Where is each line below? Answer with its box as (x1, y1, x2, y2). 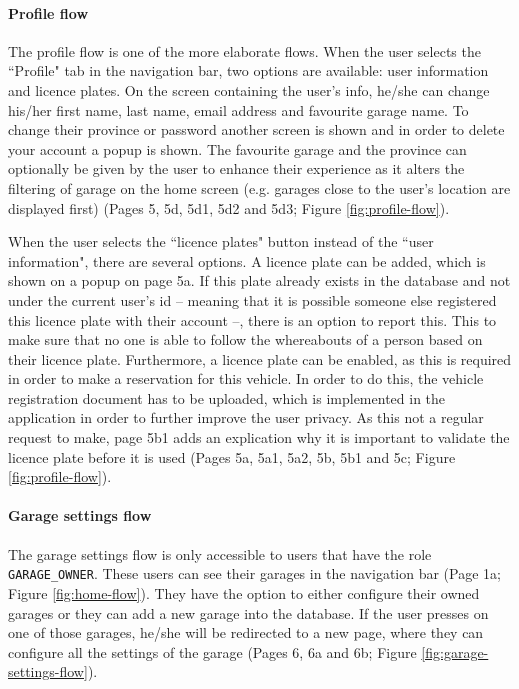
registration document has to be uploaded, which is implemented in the (8, 387, 446, 408)
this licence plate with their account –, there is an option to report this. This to (8, 309, 497, 330)
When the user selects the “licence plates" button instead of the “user (8, 231, 434, 252)
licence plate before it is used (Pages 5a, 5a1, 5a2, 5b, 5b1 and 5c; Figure (8, 446, 456, 467)
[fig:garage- (421, 641, 489, 662)
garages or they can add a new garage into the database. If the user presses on (8, 602, 489, 623)
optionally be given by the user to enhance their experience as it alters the (8, 158, 465, 179)
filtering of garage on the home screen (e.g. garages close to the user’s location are (8, 177, 511, 198)
